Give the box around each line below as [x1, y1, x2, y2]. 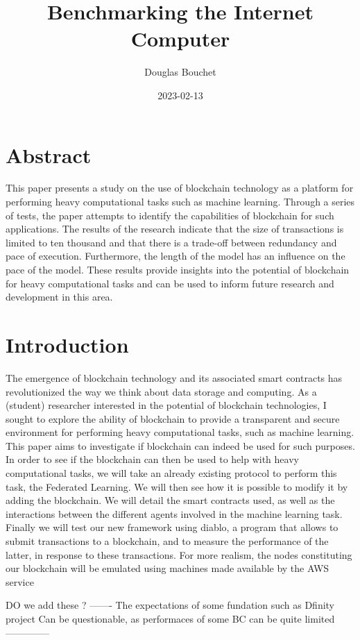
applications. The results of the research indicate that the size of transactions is [6, 221, 344, 236]
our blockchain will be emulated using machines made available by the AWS [6, 561, 329, 575]
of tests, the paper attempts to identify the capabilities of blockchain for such [6, 208, 334, 222]
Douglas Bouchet [144, 65, 216, 79]
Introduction [6, 330, 129, 358]
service [6, 574, 34, 589]
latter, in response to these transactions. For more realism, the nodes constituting [6, 547, 352, 562]
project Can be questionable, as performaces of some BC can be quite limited [6, 612, 335, 625]
